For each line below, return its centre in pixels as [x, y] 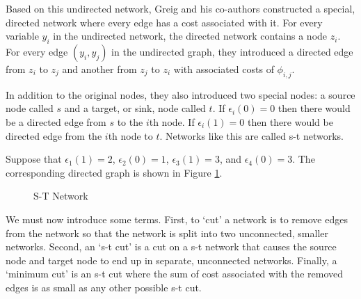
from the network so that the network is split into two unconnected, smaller [167, 233]
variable [22, 36]
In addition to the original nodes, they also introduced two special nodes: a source [180, 94]
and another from [99, 68]
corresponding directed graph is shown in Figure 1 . [114, 172]
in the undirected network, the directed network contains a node [190, 36]
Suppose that [34, 159]
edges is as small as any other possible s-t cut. [104, 287]
